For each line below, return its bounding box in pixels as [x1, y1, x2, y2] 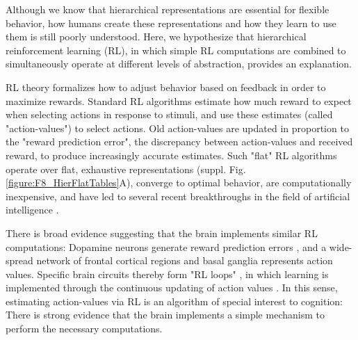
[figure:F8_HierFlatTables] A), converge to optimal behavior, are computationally [6, 175, 352, 190]
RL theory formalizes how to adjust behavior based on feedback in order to [6, 79, 326, 94]
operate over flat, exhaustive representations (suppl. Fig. [6, 161, 246, 176]
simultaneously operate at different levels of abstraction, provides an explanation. [6, 56, 352, 71]
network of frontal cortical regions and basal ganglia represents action [36, 253, 333, 268]
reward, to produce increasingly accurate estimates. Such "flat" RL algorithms [6, 147, 337, 162]
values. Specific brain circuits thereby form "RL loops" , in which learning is [6, 266, 329, 281]
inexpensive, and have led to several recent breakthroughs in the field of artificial [6, 188, 350, 203]
